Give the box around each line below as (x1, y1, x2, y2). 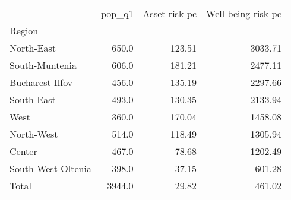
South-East (10, 93, 56, 106)
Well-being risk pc (206, 7, 281, 20)
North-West (10, 127, 58, 141)
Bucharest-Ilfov (10, 75, 73, 89)
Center (10, 144, 37, 158)
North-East (10, 41, 56, 55)
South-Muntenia (10, 58, 77, 72)
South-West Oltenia (10, 161, 91, 175)
